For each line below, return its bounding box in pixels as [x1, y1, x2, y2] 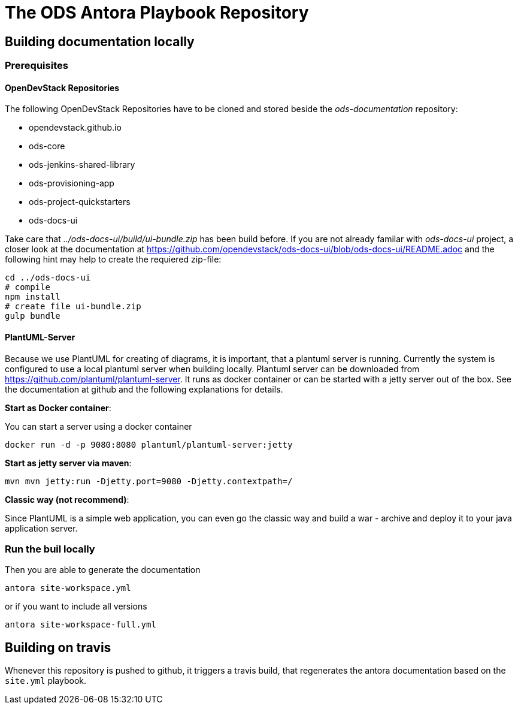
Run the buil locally [5, 542, 95, 555]
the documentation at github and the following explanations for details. [5, 384, 283, 394]
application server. [5, 523, 78, 533]
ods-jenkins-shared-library [29, 159, 135, 170]
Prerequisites [5, 59, 68, 72]
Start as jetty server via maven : [5, 457, 132, 468]
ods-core [29, 141, 65, 152]
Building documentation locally [5, 34, 195, 49]
